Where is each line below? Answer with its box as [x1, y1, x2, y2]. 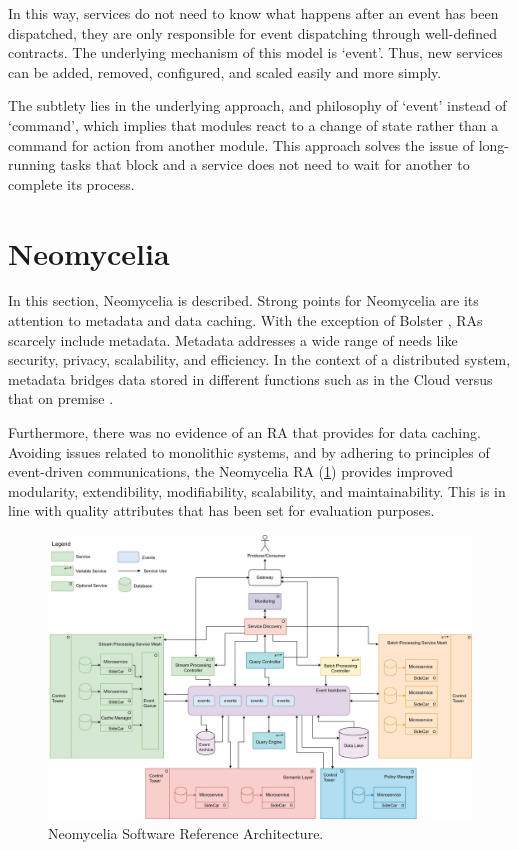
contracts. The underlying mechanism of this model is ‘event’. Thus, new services [8, 42, 503, 63]
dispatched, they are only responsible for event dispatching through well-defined [8, 22, 497, 43]
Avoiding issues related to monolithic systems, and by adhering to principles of [8, 441, 490, 462]
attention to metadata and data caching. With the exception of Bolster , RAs [8, 310, 483, 331]
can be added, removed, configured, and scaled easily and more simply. [8, 61, 442, 82]
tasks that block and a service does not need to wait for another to [60, 154, 470, 175]
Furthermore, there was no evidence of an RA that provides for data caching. [8, 422, 481, 443]
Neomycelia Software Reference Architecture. [48, 822, 324, 843]
